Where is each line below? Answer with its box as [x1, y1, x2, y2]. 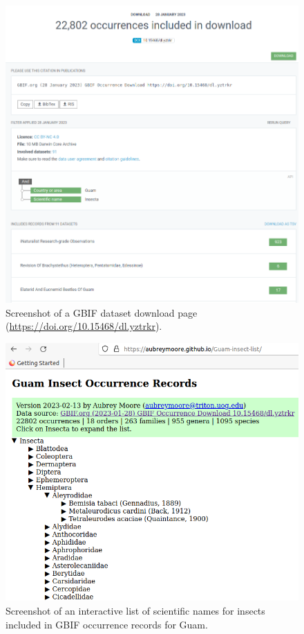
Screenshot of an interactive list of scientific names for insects [6, 604, 265, 618]
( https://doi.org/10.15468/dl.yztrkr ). [6, 319, 162, 333]
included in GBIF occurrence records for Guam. [6, 617, 208, 631]
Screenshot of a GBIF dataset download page [6, 305, 198, 319]
